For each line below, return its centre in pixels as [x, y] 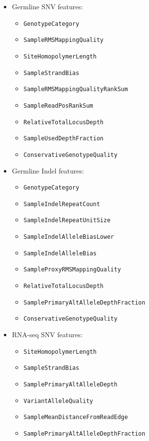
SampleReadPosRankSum [58, 105]
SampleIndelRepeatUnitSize [67, 220]
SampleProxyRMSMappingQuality [72, 270]
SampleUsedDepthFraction [64, 139]
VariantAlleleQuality [58, 401]
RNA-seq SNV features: [47, 334]
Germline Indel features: [48, 170]
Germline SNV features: [47, 6]
